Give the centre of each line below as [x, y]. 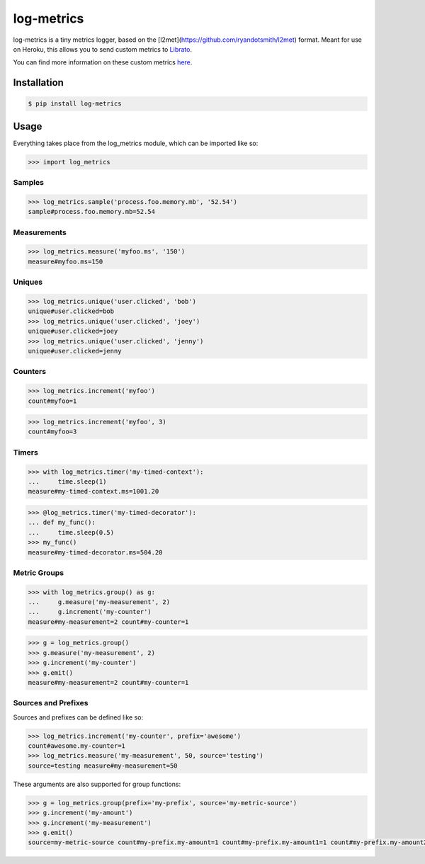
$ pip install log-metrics [75, 104]
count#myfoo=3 [52, 432]
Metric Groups [38, 572]
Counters [29, 372]
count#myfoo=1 [52, 401]
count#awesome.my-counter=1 [76, 746]
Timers [25, 452]
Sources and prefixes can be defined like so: [78, 717]
